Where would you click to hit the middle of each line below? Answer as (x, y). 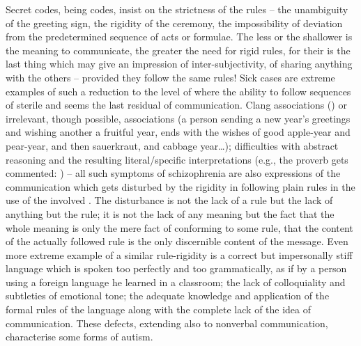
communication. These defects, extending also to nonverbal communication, (167, 323)
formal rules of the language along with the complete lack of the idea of (159, 309)
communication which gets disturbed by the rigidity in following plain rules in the (180, 186)
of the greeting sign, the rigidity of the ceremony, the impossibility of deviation (174, 23)
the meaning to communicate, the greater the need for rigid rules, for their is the (178, 50)
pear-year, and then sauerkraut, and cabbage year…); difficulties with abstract (172, 145)
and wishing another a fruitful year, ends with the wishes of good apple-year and (178, 132)
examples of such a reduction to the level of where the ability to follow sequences (178, 91)
